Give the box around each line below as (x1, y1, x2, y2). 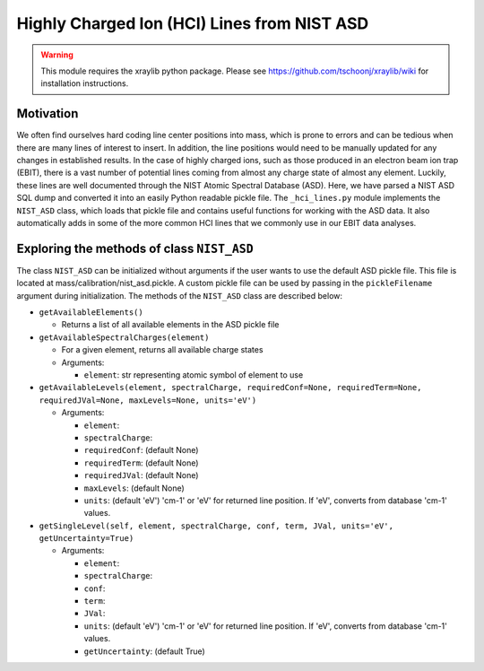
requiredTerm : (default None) (83, 457, 199, 468)
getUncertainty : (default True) (83, 646, 205, 657)
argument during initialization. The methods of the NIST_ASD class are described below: (16, 290, 343, 301)
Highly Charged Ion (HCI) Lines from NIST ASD (16, 13, 369, 33)
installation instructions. (40, 78, 129, 89)
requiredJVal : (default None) (83, 470, 199, 481)
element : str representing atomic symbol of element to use (83, 370, 304, 380)
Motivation (16, 106, 79, 121)
